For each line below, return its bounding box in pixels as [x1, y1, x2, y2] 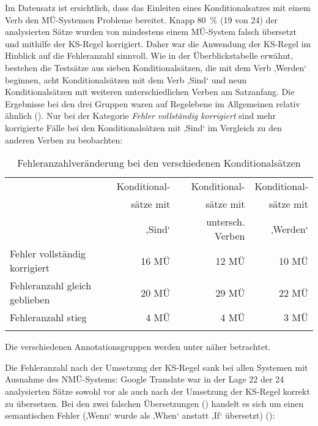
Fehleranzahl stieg [10, 310, 87, 325]
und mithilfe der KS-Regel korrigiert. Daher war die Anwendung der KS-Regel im [5, 37, 311, 50]
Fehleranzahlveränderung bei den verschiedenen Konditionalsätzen [17, 156, 301, 170]
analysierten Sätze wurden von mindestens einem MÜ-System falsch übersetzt [5, 25, 297, 38]
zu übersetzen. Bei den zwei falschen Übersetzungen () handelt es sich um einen [5, 397, 304, 409]
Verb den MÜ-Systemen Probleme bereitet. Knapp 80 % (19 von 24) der [5, 13, 278, 26]
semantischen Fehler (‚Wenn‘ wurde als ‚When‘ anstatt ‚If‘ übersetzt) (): [5, 409, 275, 422]
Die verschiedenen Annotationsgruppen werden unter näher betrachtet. [5, 340, 271, 353]
